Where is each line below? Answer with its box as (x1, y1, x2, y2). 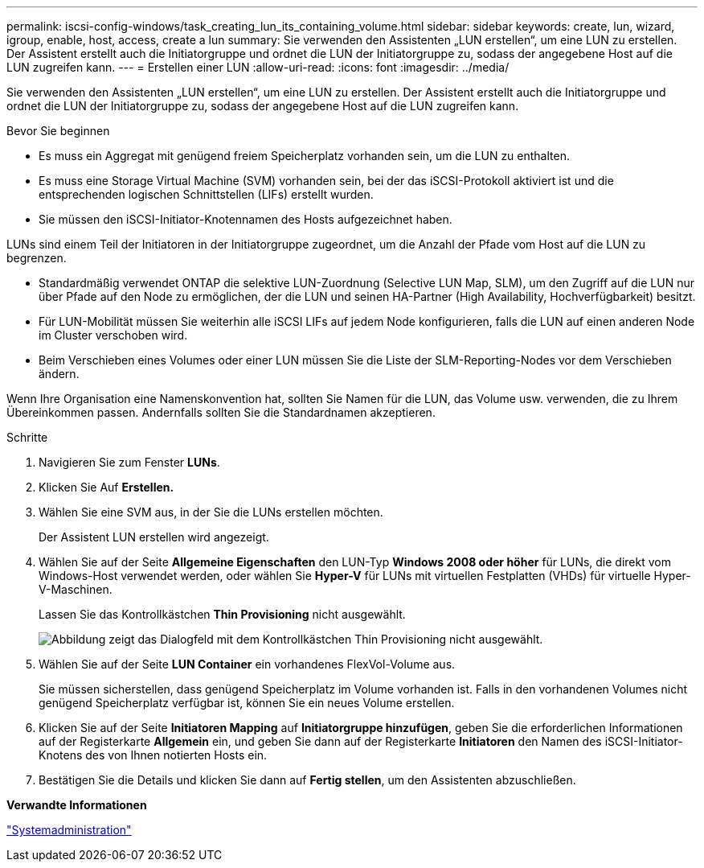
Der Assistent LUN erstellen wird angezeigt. (39, 530, 269, 544)
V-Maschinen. (39, 582, 113, 596)
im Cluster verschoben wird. (39, 328, 188, 342)
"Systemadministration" (6, 823, 132, 837)
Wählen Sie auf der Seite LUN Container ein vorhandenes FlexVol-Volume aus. (39, 657, 456, 671)
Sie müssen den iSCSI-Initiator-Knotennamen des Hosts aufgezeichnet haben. (39, 212, 452, 226)
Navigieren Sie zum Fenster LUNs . (39, 455, 220, 469)
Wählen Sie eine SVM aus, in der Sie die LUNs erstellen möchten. (39, 505, 383, 519)
